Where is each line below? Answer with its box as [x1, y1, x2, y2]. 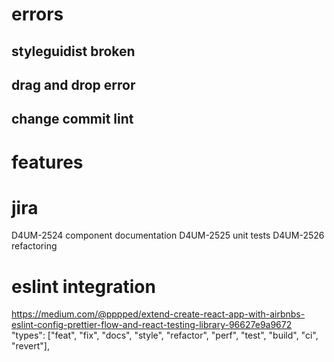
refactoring [11, 240, 58, 252]
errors [11, 3, 64, 26]
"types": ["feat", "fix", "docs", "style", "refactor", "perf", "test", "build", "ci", [11, 329, 319, 342]
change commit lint [11, 111, 134, 128]
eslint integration [11, 275, 156, 298]
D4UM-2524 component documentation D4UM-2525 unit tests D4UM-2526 [11, 229, 325, 242]
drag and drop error [11, 76, 136, 93]
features [11, 151, 84, 173]
